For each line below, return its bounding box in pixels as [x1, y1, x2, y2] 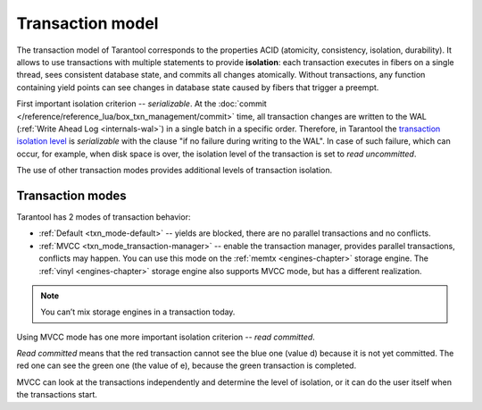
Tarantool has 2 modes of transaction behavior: [16, 211, 191, 222]
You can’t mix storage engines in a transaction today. [40, 306, 236, 317]
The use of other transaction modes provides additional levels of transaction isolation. [16, 165, 333, 176]
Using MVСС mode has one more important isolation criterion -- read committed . [16, 331, 316, 342]
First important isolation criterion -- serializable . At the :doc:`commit [16, 98, 267, 109]
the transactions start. [16, 389, 98, 400]
